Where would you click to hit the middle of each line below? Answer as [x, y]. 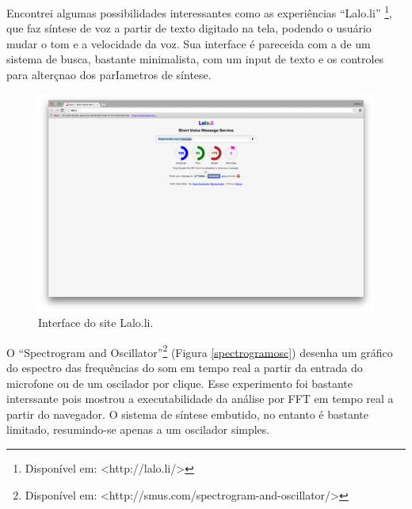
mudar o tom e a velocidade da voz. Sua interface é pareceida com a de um [189, 43]
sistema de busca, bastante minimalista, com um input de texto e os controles [195, 59]
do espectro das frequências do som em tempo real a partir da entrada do [185, 367]
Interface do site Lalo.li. [96, 323]
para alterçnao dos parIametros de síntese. [109, 75]
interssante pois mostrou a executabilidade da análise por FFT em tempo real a [200, 399]
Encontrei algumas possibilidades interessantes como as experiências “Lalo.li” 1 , [199, 11]
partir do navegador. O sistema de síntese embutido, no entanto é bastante [188, 414]
